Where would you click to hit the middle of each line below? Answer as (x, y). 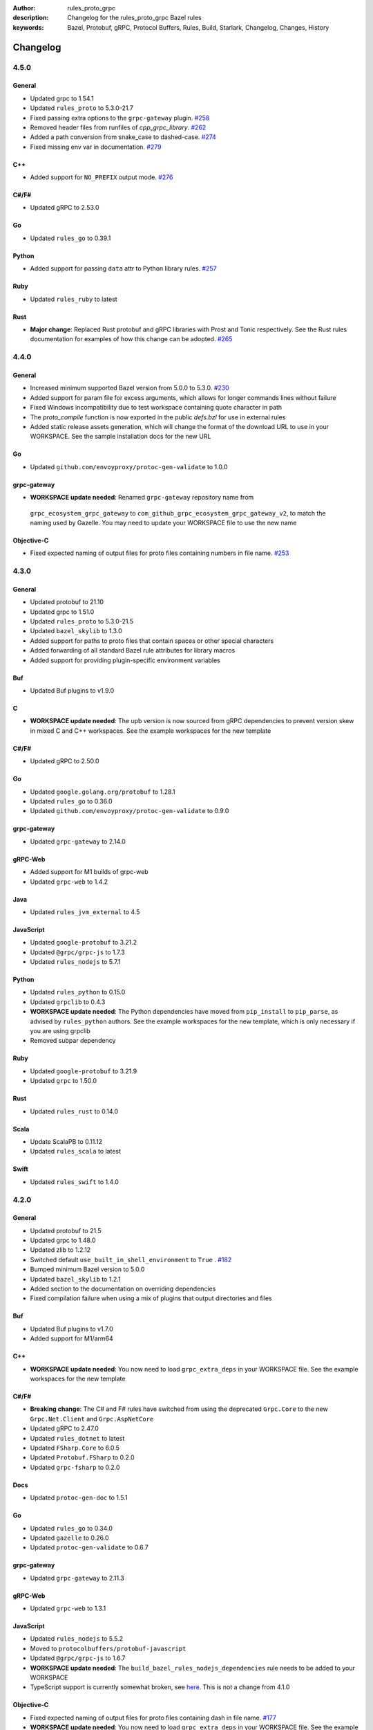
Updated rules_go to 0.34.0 (71, 1528)
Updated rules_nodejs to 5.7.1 (75, 962)
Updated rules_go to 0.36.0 (71, 801)
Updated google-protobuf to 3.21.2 (84, 943)
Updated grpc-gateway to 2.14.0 (78, 841)
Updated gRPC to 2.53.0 (65, 208)
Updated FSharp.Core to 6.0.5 (75, 1448)
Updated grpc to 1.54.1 (62, 98)
